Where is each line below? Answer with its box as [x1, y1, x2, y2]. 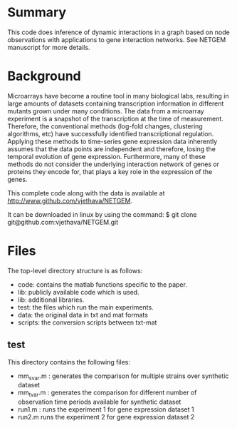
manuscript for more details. [7, 43, 90, 51]
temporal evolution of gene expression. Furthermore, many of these [7, 152, 206, 160]
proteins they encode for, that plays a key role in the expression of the [7, 167, 213, 175]
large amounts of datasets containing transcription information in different [7, 99, 224, 108]
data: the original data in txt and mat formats [17, 310, 148, 319]
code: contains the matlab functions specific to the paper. [17, 280, 187, 289]
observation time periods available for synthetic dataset [17, 397, 181, 407]
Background [7, 68, 81, 84]
